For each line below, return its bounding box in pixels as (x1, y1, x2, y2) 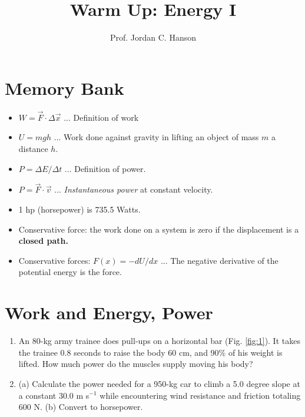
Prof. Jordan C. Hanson (110, 31, 197, 44)
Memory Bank (5, 75, 124, 100)
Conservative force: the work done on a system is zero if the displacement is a (18, 223, 299, 235)
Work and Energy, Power (5, 300, 213, 325)
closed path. (18, 234, 68, 247)
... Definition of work (64, 111, 139, 123)
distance (18, 143, 48, 155)
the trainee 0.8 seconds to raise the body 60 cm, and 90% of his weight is (18, 346, 283, 358)
